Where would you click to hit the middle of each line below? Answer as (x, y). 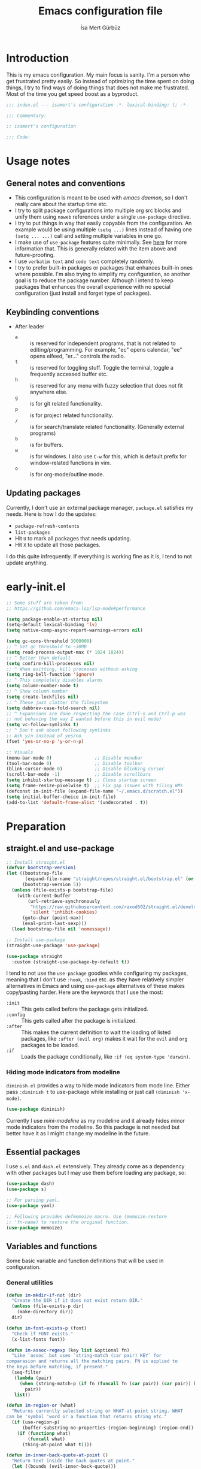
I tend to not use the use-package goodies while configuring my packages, (97, 973)
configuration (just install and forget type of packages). (83, 293)
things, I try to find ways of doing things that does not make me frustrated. (98, 87)
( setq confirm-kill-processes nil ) (51, 663)
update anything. (27, 563)
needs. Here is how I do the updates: (51, 514)
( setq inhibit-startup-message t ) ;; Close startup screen (81, 780)
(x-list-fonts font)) (39, 1339)
